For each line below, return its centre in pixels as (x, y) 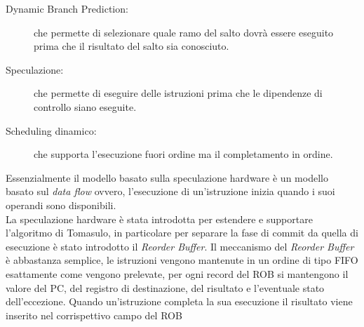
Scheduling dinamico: (51, 130)
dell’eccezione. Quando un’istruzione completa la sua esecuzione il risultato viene (179, 301)
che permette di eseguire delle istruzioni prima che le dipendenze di (178, 93)
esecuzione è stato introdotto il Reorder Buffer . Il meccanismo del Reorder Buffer (180, 246)
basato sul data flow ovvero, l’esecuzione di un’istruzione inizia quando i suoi (170, 191)
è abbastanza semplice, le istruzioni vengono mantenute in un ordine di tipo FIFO (182, 260)
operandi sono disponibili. (61, 205)
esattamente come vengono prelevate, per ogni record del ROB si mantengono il (177, 273)
